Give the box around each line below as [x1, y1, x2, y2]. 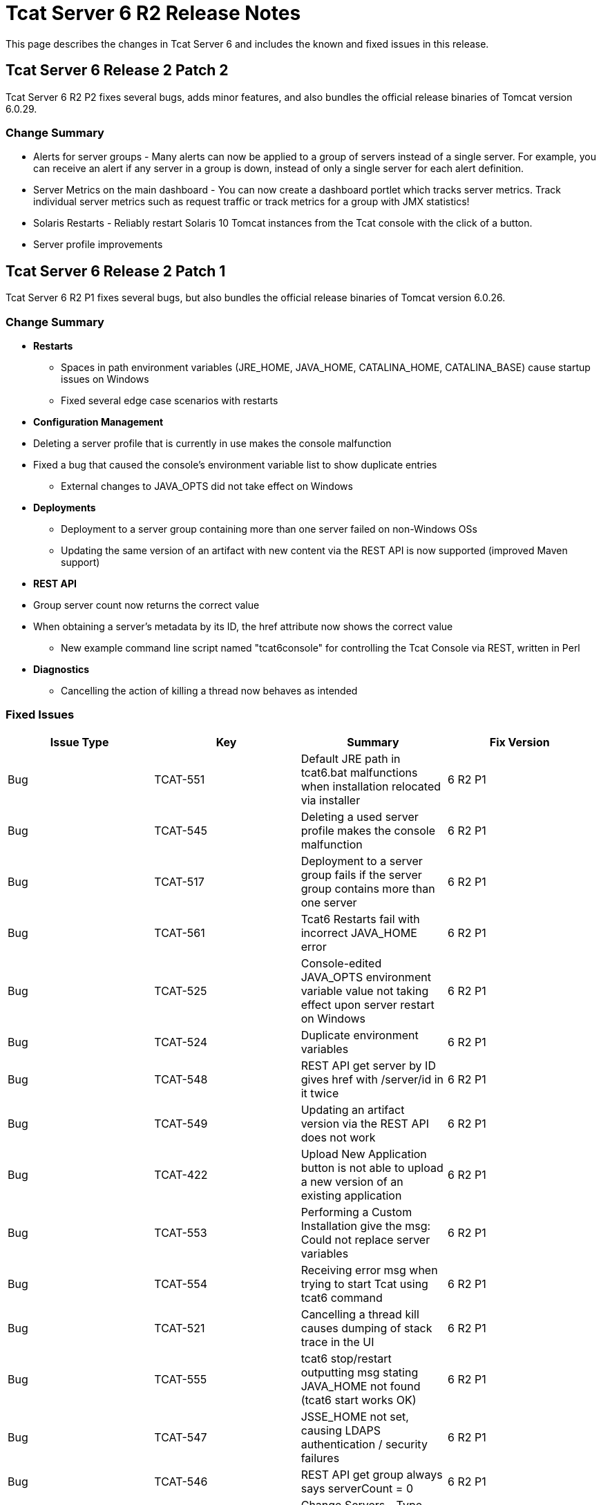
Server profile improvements [33, 238, 163, 251]
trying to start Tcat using [300, 1276, 428, 1291]
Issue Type [50, 735, 109, 749]
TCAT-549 [154, 1116, 208, 1130]
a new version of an [300, 1174, 403, 1189]
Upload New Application [300, 1146, 427, 1161]
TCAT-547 [154, 1430, 207, 1444]
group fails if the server [300, 867, 422, 882]
